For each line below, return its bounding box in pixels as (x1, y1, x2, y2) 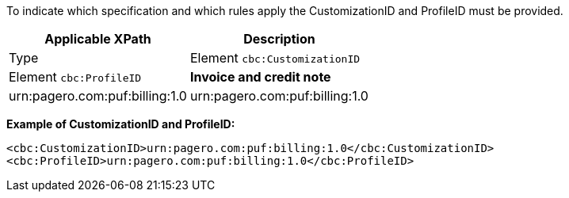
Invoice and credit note (189, 69, 331, 85)
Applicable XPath (44, 31, 151, 47)
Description (243, 31, 315, 47)
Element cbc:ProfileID (9, 69, 142, 85)
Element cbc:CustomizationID (189, 50, 361, 66)
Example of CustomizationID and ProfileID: (6, 117, 235, 131)
